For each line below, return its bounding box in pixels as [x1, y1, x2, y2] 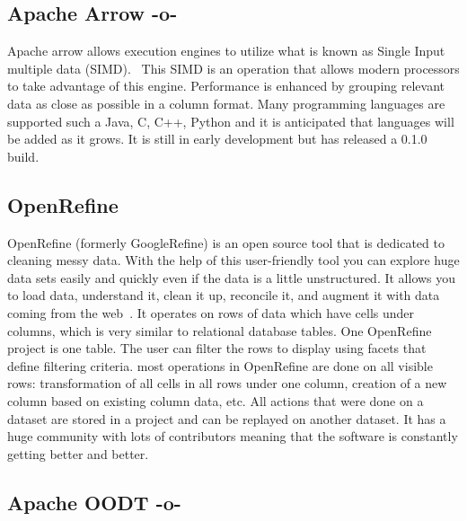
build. [7, 146, 40, 165]
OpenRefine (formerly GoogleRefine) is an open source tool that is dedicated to [7, 233, 445, 252]
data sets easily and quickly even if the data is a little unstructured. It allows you [7, 268, 456, 287]
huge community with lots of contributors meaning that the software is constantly [7, 427, 458, 446]
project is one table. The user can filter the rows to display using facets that [7, 339, 427, 358]
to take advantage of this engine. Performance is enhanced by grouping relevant [7, 76, 445, 95]
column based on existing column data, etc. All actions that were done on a [7, 391, 424, 410]
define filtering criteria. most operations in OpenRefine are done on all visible [7, 356, 433, 375]
